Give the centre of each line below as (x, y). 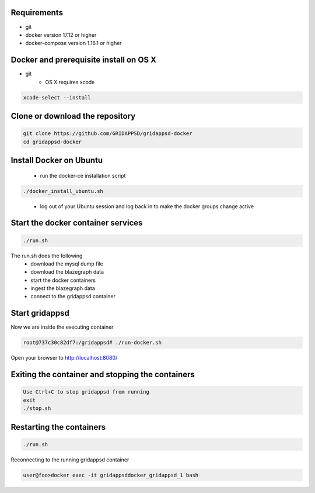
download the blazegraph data (67, 272)
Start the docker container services (77, 223)
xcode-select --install (57, 97)
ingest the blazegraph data (63, 288)
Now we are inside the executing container (62, 327)
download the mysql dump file (67, 264)
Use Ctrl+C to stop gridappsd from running (86, 392)
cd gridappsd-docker (52, 142)
